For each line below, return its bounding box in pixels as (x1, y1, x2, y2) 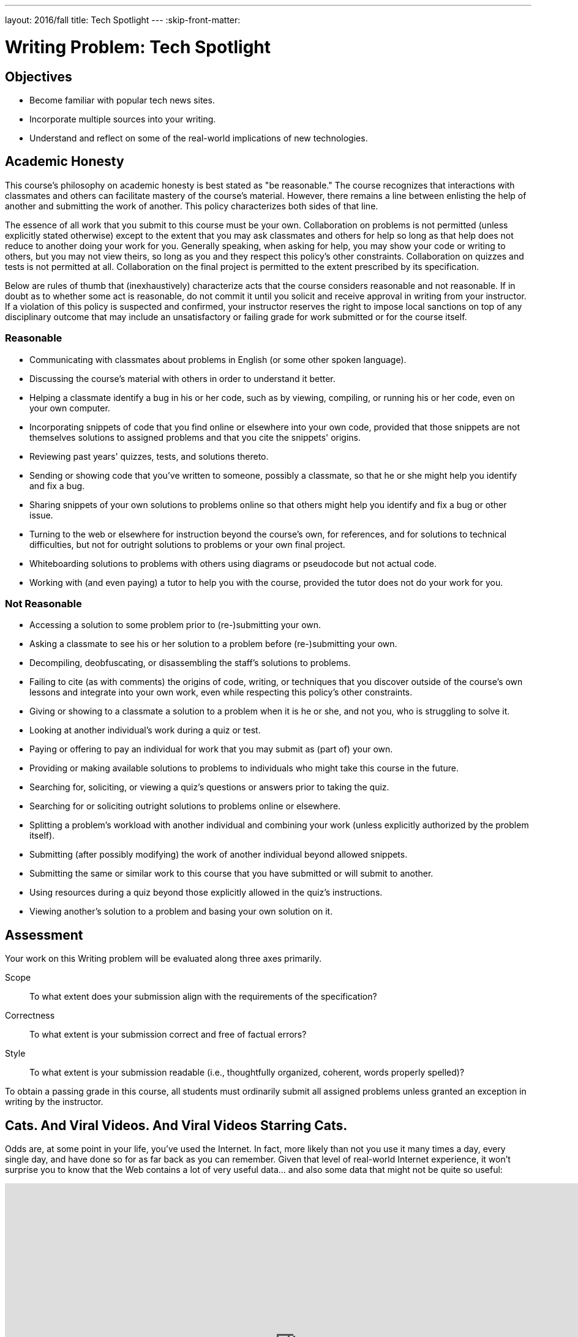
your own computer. (29, 402, 110, 413)
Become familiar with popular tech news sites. (29, 94, 215, 105)
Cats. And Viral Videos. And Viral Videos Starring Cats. (5, 1117, 348, 1133)
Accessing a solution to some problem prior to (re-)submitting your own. (29, 620, 321, 631)
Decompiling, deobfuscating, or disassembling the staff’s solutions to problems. (29, 657, 351, 668)
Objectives (5, 69, 72, 84)
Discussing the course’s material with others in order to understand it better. (29, 373, 336, 384)
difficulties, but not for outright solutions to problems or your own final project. (29, 539, 345, 550)
